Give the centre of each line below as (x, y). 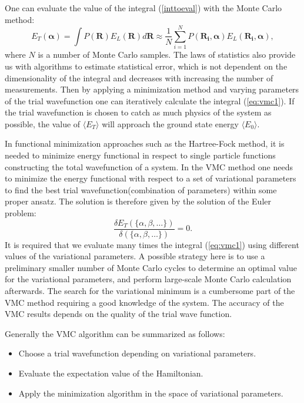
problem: (21, 213)
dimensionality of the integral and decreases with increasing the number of (139, 77)
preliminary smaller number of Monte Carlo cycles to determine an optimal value (151, 267)
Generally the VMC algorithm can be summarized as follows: (115, 333)
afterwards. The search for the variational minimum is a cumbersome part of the (150, 291)
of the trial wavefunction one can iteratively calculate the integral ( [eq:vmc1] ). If (150, 100)
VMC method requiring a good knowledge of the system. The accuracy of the (144, 302)
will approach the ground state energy (170, 123)
